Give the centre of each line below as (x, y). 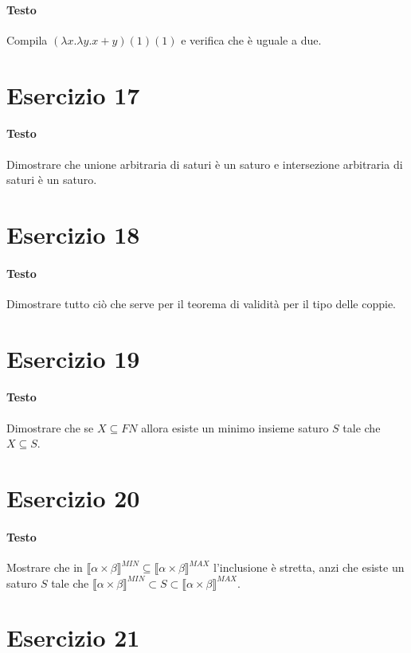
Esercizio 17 (73, 94)
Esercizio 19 (73, 358)
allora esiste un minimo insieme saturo (235, 427)
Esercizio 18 (73, 234)
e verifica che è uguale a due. (251, 39)
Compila (27, 39)
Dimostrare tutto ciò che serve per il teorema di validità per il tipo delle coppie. (202, 303)
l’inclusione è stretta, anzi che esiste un (309, 567)
